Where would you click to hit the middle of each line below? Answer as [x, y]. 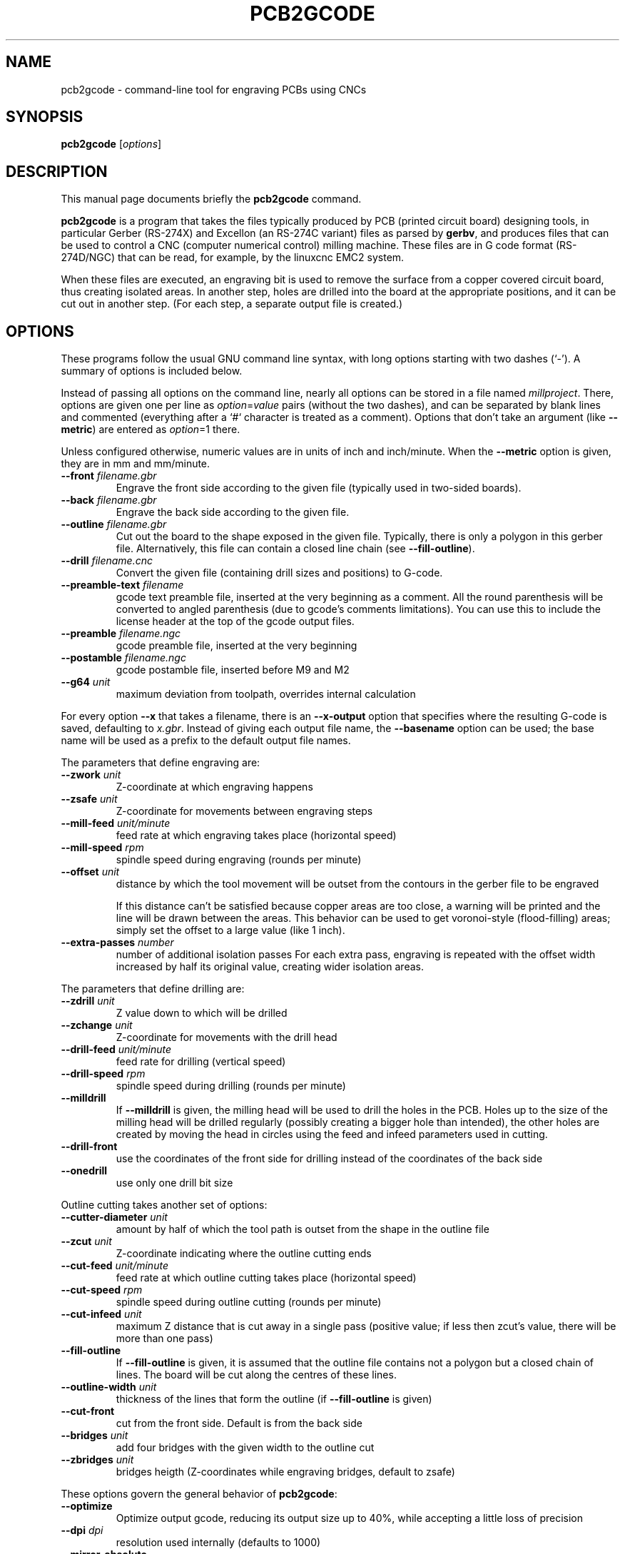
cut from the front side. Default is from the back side [239, 1423]
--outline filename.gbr [114, 524]
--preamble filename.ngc [121, 634]
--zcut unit [86, 1241]
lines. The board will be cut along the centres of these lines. [256, 1375]
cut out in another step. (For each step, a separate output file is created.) [232, 304]
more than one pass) [164, 1339]
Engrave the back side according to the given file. [233, 512]
